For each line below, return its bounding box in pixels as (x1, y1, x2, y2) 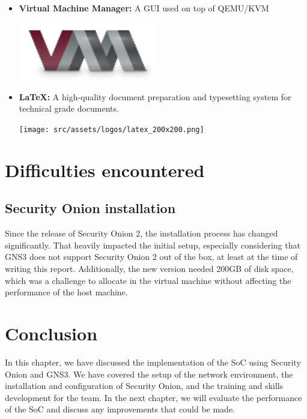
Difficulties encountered (5, 157, 205, 182)
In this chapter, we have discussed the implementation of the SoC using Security (5, 355, 301, 368)
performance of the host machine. (5, 286, 128, 298)
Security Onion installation (5, 199, 176, 217)
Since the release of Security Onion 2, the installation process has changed (5, 227, 278, 240)
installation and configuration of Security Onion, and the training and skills (5, 379, 284, 392)
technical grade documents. (19, 102, 119, 115)
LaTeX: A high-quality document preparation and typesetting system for (19, 90, 291, 103)
